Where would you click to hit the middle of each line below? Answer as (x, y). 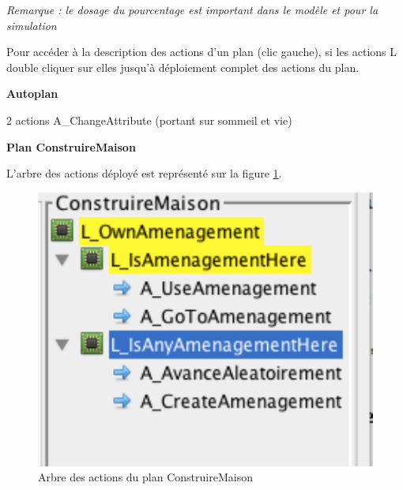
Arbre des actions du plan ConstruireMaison (145, 477)
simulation (32, 25)
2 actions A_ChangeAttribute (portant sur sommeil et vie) (149, 120)
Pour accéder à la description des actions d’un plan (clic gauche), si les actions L (202, 52)
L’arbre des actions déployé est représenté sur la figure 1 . (144, 173)
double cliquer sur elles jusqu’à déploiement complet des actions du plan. (183, 67)
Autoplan (32, 94)
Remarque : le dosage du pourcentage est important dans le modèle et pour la (192, 9)
